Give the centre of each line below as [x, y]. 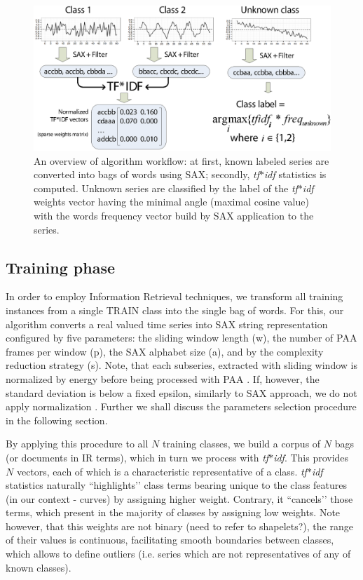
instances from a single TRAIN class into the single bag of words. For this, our [175, 310]
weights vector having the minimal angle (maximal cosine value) [171, 202]
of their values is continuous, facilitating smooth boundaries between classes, [170, 540]
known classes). [39, 567]
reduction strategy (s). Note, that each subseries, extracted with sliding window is [181, 365]
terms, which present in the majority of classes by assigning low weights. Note [173, 512]
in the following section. [57, 420]
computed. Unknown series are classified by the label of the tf [166, 188]
